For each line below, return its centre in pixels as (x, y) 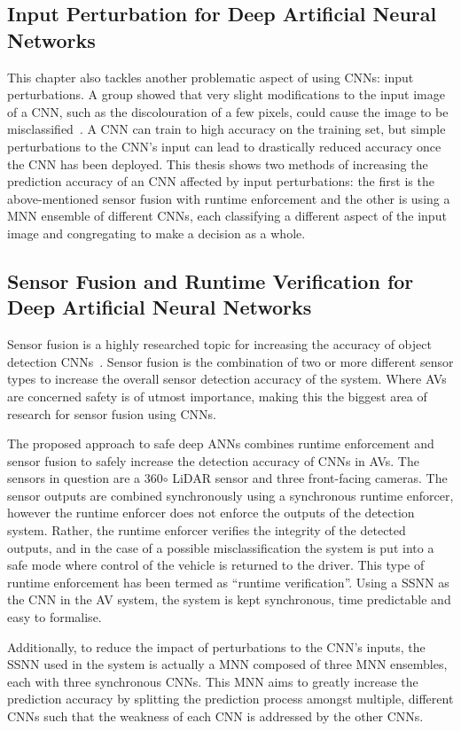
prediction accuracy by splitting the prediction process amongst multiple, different (230, 699)
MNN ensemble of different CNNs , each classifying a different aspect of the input (227, 216)
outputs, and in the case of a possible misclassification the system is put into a (221, 547)
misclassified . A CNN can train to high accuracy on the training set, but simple (227, 129)
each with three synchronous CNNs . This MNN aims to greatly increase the (213, 681)
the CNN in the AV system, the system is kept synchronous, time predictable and (229, 599)
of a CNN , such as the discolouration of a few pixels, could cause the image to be (228, 111)
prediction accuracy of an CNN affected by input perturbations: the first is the (221, 181)
